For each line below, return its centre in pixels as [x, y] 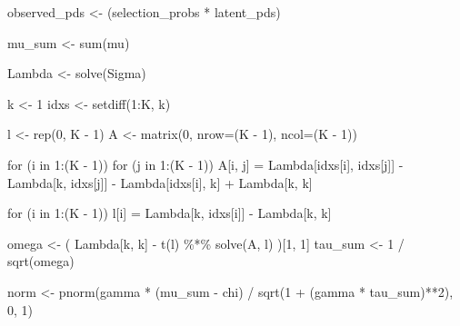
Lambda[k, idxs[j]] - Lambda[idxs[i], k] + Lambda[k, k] [160, 182]
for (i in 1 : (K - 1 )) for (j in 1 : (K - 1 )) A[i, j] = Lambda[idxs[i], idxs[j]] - [205, 164]
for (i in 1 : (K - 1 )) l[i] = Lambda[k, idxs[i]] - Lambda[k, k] [170, 213]
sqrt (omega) [41, 261]
